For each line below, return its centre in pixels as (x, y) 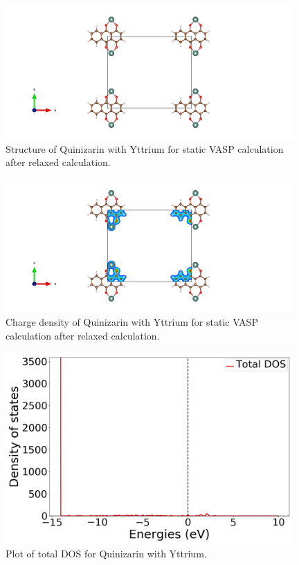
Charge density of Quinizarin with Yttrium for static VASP (132, 322)
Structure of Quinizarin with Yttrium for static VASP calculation (145, 148)
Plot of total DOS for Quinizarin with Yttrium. (106, 554)
